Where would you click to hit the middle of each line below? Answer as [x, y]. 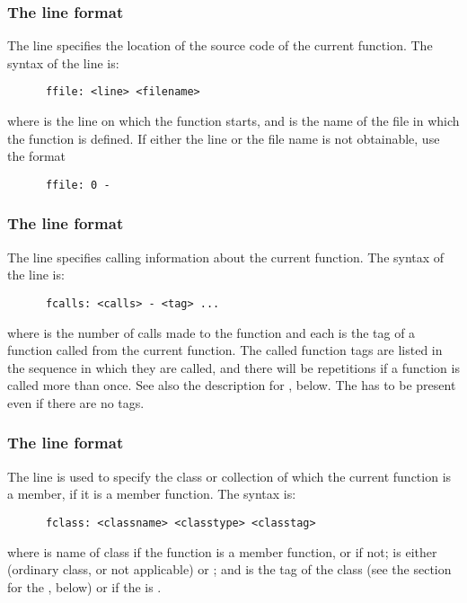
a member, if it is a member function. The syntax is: [152, 494]
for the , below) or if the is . [84, 586]
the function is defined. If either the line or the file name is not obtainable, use [224, 138]
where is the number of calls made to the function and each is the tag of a [211, 332]
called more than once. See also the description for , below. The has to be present [232, 385]
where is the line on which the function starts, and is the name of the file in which [233, 121]
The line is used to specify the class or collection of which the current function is [229, 476]
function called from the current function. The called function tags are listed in [225, 350]
